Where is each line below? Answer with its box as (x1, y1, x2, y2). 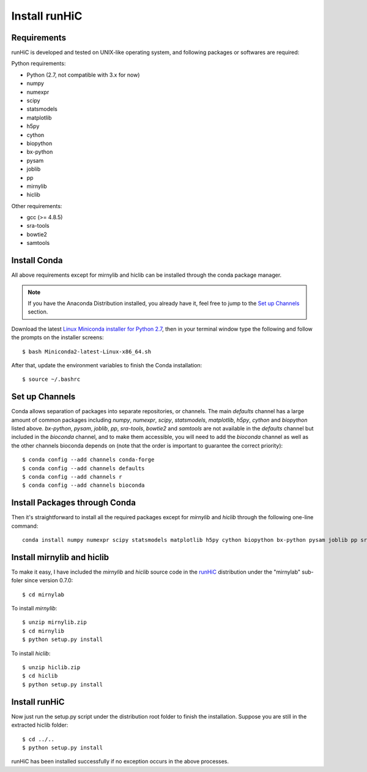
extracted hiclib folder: (11, 721, 69, 729)
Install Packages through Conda (11, 498, 136, 508)
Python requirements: (11, 60, 66, 67)
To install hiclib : (11, 650, 51, 657)
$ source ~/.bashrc (22, 376, 81, 383)
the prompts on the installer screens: (11, 334, 104, 341)
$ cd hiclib (22, 672, 58, 680)
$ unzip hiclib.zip (22, 664, 81, 671)
